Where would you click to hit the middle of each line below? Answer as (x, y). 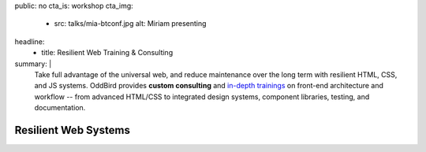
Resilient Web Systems (72, 130)
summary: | (33, 64)
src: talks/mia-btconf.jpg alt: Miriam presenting (130, 24)
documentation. (60, 108)
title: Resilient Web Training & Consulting (107, 53)
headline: (30, 41)
